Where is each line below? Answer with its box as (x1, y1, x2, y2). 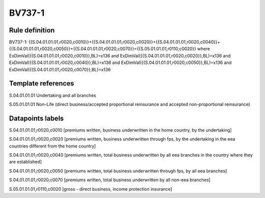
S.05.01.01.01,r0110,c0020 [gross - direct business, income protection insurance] (9, 186, 173, 192)
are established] (9, 159, 42, 165)
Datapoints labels (9, 114, 64, 122)
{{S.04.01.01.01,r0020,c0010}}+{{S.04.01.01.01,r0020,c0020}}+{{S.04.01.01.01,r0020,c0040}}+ (28, 39, 220, 45)
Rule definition (9, 26, 55, 34)
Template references (9, 79, 75, 88)
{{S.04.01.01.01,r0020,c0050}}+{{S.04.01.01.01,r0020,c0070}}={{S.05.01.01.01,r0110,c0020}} (9, 46, 196, 52)
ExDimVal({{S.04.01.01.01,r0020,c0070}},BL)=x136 (9, 66, 111, 72)
